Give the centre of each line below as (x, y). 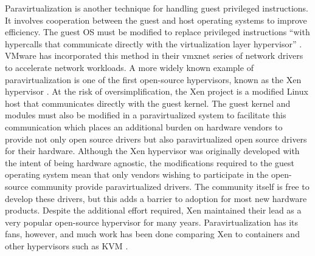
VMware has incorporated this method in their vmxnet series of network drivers (154, 56)
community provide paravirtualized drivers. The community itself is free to (170, 186)
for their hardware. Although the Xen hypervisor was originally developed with (152, 151)
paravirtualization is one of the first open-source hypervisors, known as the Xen (153, 79)
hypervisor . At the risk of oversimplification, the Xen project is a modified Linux (157, 91)
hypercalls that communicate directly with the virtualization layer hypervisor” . (154, 43)
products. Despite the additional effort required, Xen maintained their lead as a (153, 210)
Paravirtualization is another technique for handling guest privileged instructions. (157, 8)
